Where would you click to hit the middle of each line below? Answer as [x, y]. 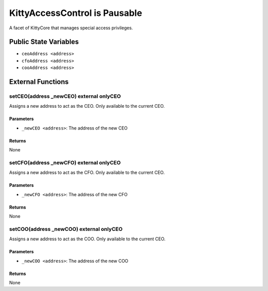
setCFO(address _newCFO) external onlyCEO [65, 162]
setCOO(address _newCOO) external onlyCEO [66, 229]
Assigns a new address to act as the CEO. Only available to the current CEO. [87, 106]
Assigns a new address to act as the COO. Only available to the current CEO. [87, 239]
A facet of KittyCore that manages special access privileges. [71, 28]
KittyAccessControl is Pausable [76, 13]
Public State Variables [44, 42]
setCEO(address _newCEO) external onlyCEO [65, 96]
